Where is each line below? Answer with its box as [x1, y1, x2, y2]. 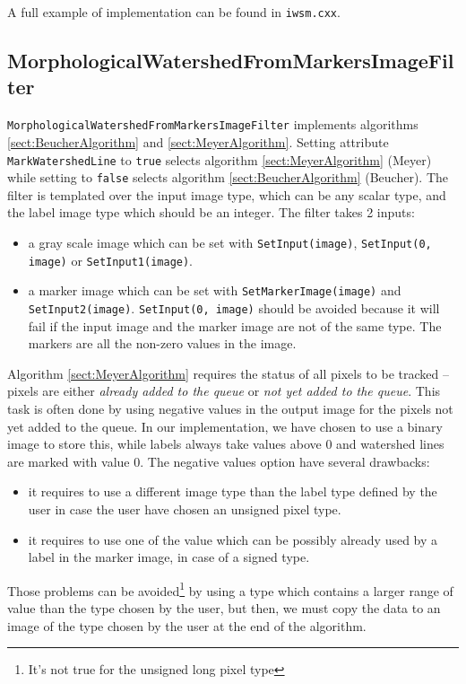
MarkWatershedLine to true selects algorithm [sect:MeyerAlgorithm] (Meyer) [7, 150, 432, 169]
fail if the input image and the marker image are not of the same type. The [28, 316, 442, 335]
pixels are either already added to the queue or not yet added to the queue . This [7, 381, 441, 400]
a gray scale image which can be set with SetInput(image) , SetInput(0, [28, 233, 432, 251]
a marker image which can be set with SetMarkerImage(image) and [28, 281, 401, 300]
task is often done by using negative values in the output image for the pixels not [7, 399, 453, 417]
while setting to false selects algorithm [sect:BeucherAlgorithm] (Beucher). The [7, 168, 449, 187]
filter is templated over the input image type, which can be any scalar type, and [7, 185, 446, 204]
